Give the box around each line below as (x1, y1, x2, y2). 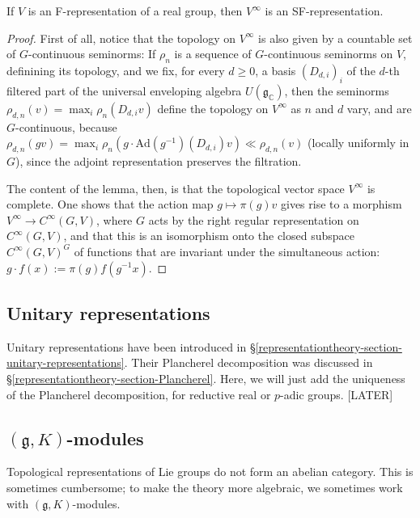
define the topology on (157, 99, 269, 116)
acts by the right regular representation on (148, 211, 359, 228)
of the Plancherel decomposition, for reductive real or (6, 385, 271, 402)
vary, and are (346, 99, 412, 116)
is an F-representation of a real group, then (28, 2, 243, 19)
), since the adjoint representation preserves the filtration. (15, 152, 302, 169)
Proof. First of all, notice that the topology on (6, 29, 235, 46)
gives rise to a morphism (281, 196, 402, 213)
